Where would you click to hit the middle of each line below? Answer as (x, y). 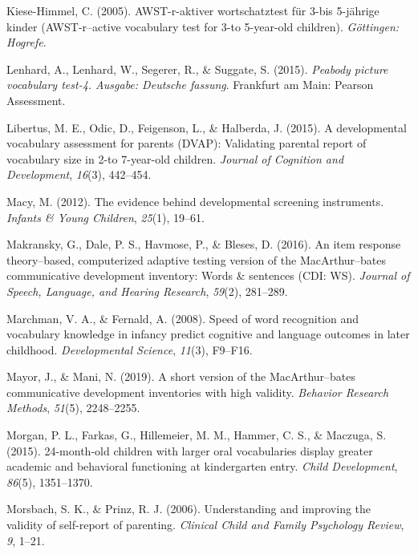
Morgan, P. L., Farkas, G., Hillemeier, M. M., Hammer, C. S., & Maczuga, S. (197, 435)
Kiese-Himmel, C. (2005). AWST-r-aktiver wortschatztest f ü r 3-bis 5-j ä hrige (193, 10)
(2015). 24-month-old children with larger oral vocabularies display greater (190, 450)
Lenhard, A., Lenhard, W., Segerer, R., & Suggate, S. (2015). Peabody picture (197, 69)
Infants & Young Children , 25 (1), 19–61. (106, 217)
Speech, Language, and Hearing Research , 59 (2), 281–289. (147, 291)
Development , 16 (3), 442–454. (79, 174)
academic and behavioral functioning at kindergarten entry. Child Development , (202, 466)
